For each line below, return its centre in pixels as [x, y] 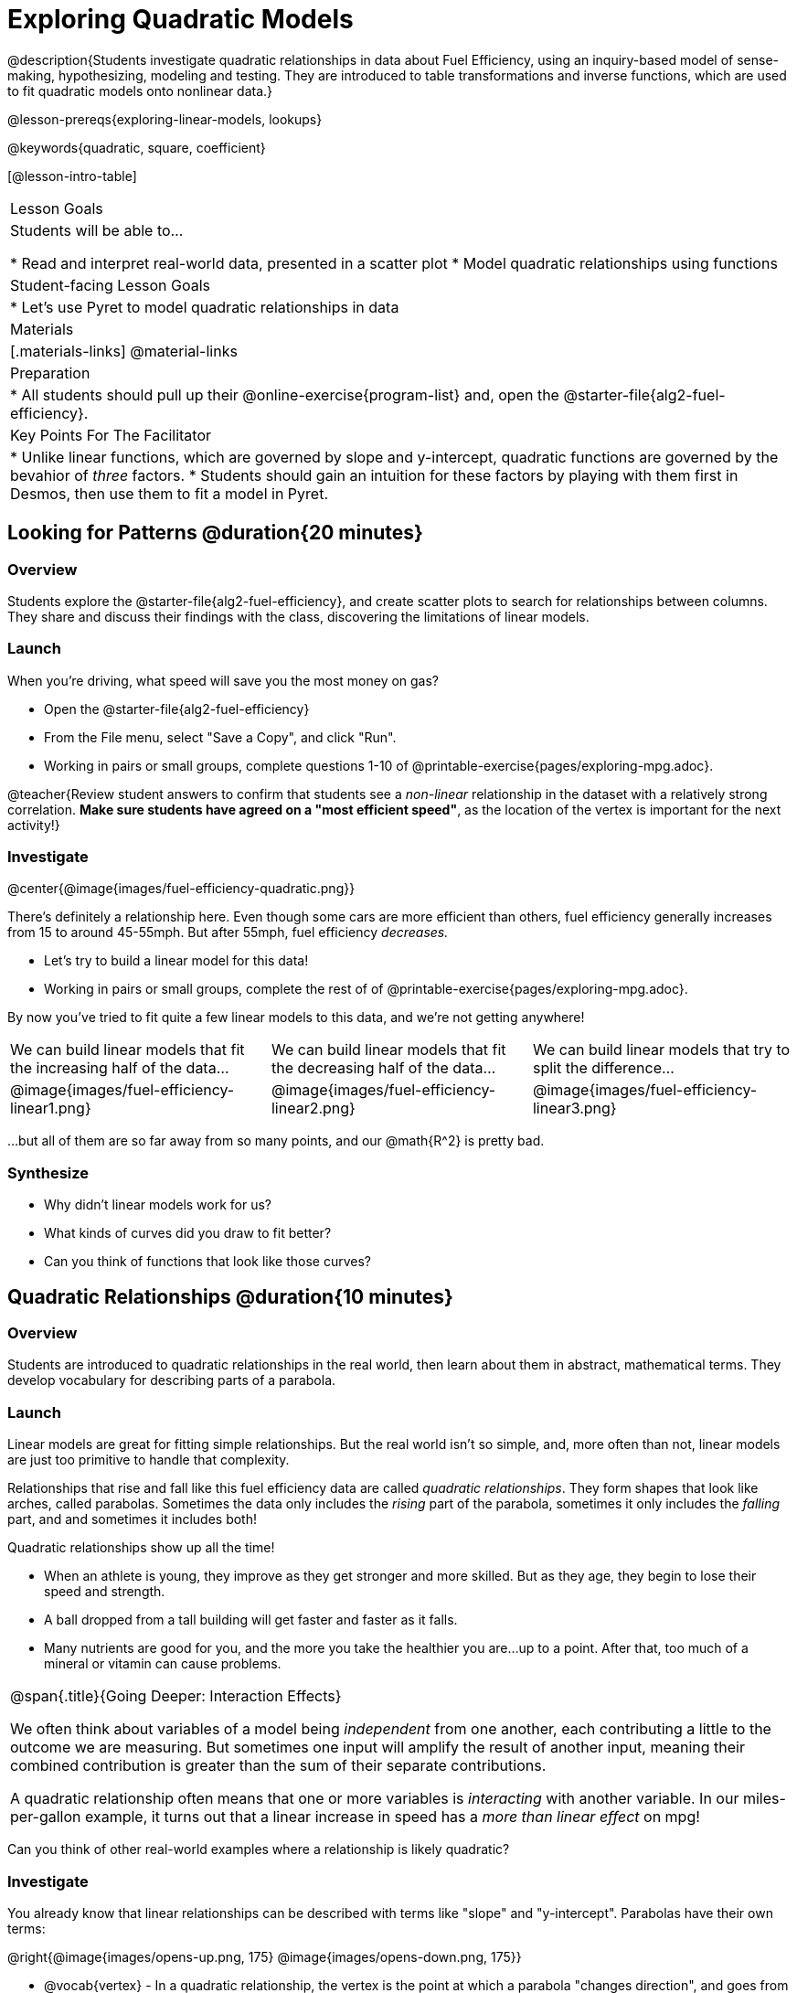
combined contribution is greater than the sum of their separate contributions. [278, 1766]
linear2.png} [313, 1108]
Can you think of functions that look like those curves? [207, 1262]
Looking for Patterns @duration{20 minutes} [215, 533]
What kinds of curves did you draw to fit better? [188, 1233]
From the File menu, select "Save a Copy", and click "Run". [220, 737]
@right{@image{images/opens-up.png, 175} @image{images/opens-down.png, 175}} [265, 1956]
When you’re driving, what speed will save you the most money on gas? [223, 680]
